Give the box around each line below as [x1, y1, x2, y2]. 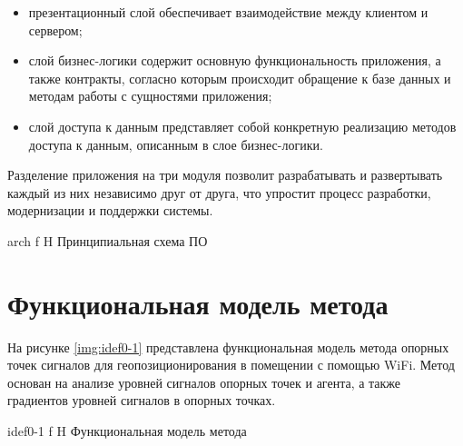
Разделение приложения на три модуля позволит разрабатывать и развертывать [7, 165, 443, 184]
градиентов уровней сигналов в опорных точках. [7, 391, 276, 410]
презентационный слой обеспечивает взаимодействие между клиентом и [28, 3, 429, 21]
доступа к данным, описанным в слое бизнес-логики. [28, 134, 323, 154]
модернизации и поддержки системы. [7, 201, 213, 220]
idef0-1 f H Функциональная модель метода [7, 421, 247, 441]
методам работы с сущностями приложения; [28, 86, 272, 105]
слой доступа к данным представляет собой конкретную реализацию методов [28, 116, 457, 135]
